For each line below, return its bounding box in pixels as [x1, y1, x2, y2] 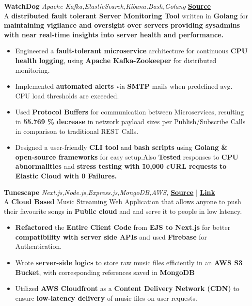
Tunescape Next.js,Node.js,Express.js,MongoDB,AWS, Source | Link [4, 187, 216, 197]
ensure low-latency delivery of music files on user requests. [15, 292, 197, 303]
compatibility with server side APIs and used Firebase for [15, 231, 207, 242]
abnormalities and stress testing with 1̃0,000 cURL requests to [15, 161, 227, 171]
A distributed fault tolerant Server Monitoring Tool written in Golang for [4, 10, 248, 20]
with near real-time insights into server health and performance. [4, 29, 223, 39]
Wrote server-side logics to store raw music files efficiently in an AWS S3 [15, 258, 243, 268]
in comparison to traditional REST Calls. [15, 126, 139, 136]
